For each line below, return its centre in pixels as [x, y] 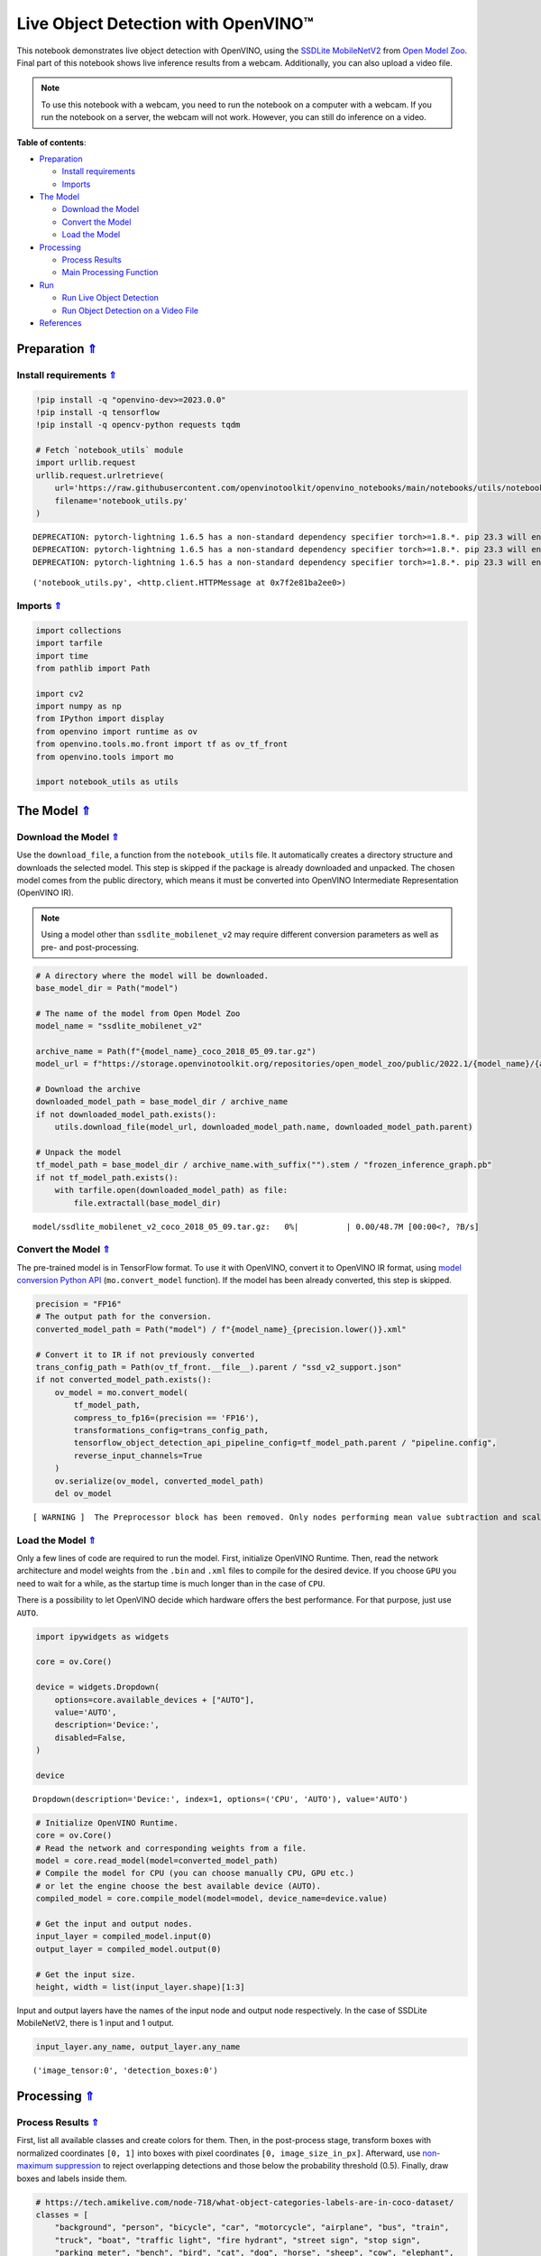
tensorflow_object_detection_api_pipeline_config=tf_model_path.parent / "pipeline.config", [285, 1443]
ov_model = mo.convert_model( [121, 1392]
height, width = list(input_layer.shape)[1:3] [140, 1987]
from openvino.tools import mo [105, 757]
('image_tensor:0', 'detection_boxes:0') [125, 2071]
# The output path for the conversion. [124, 1317]
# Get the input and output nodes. [114, 1923]
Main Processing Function [110, 273]
